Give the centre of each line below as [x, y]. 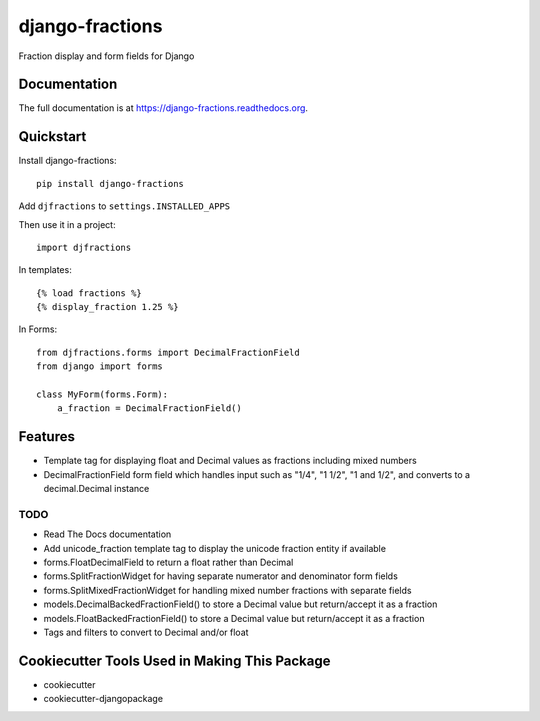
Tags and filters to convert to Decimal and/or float [146, 632]
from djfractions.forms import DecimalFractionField [168, 352]
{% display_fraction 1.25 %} [107, 307]
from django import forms [100, 366]
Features [46, 436]
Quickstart [52, 136]
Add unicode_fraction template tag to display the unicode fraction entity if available [215, 548]
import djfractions [84, 247]
